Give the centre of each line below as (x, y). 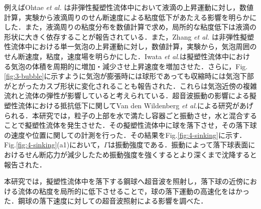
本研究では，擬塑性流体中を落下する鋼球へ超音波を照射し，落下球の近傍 (123, 181)
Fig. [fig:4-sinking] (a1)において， (54, 145)
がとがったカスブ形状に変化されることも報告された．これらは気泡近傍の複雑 (130, 85)
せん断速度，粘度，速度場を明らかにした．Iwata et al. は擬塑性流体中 (117, 56)
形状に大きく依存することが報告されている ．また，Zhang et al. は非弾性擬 (125, 36)
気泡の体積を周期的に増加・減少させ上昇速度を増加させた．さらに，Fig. (129, 66)
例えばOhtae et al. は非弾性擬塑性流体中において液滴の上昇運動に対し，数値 (129, 7)
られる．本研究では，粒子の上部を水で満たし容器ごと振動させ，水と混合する (130, 115)
